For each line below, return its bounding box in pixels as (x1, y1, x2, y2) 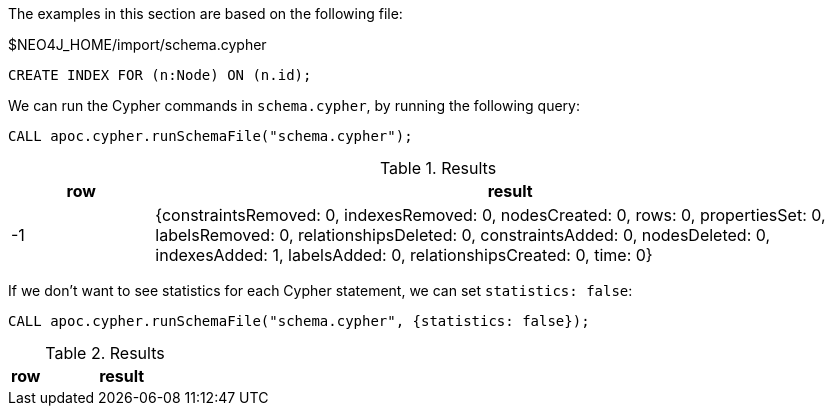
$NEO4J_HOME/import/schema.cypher (8, 36, 267, 53)
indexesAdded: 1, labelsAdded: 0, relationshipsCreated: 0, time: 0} (155, 245, 653, 265)
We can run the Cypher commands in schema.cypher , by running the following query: (8, 97, 581, 114)
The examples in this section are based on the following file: (8, 5, 403, 22)
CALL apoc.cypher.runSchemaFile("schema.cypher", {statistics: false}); (8, 313, 590, 329)
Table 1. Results (379, 158, 497, 178)
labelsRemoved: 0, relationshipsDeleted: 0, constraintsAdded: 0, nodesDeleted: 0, (155, 225, 771, 245)
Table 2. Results (45, 343, 165, 363)
